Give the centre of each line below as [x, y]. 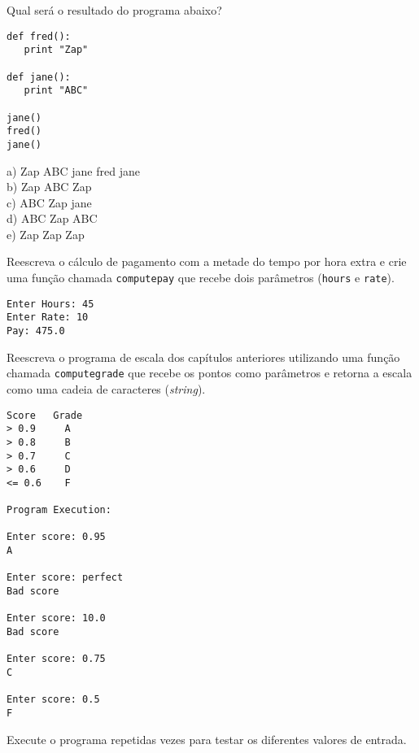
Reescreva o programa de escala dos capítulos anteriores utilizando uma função [203, 357]
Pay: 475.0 [36, 331]
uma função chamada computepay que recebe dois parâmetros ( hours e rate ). [201, 278]
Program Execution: [59, 510]
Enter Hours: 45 [50, 304]
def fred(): [39, 36]
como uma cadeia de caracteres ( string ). [106, 388]
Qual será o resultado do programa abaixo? [114, 10]
